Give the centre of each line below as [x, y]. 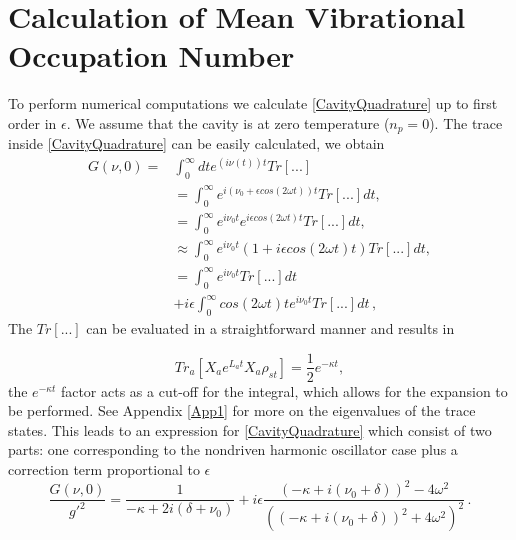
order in [32, 122]
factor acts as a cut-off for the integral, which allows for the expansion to [284, 390]
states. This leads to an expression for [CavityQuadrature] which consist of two [250, 429]
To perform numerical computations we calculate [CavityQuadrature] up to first [253, 103]
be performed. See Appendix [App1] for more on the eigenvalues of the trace [242, 410]
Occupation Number [151, 55]
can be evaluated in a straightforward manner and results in [270, 327]
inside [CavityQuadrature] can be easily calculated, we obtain [196, 143]
